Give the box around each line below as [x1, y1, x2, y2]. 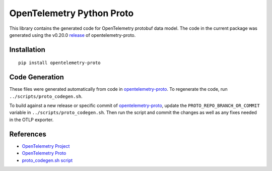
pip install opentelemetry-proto [18, 60, 101, 66]
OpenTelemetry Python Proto [9, 8, 134, 19]
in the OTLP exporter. [9, 117, 54, 123]
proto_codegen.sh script [22, 157, 73, 163]
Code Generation [9, 73, 64, 82]
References [9, 130, 46, 138]
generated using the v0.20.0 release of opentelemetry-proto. [9, 32, 136, 38]
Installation [9, 45, 45, 54]
